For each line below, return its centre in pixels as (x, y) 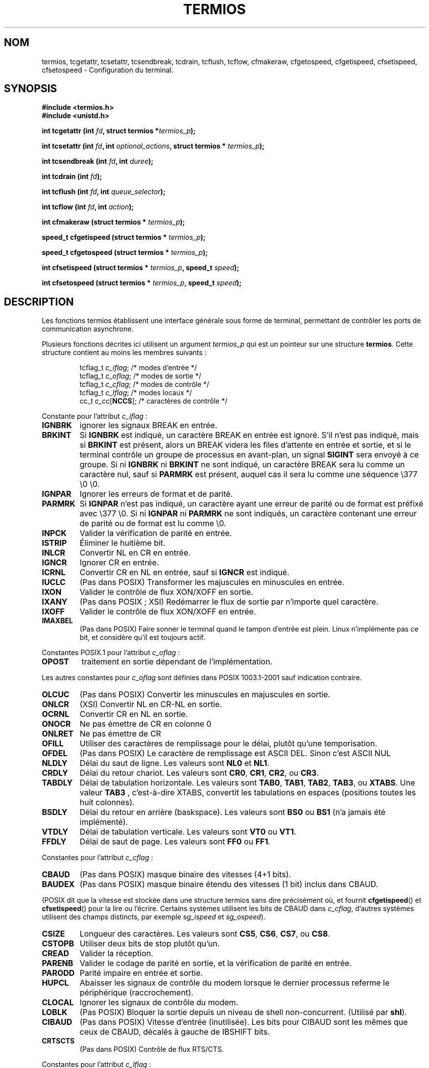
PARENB (58, 963)
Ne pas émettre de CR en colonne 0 (145, 724)
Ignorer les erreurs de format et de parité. (156, 494)
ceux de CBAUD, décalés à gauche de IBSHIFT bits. (175, 1032)
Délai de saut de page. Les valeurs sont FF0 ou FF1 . (175, 842)
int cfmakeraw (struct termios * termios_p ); (113, 222)
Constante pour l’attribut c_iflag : (95, 416)
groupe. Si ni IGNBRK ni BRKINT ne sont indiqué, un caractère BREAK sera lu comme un (242, 465)
